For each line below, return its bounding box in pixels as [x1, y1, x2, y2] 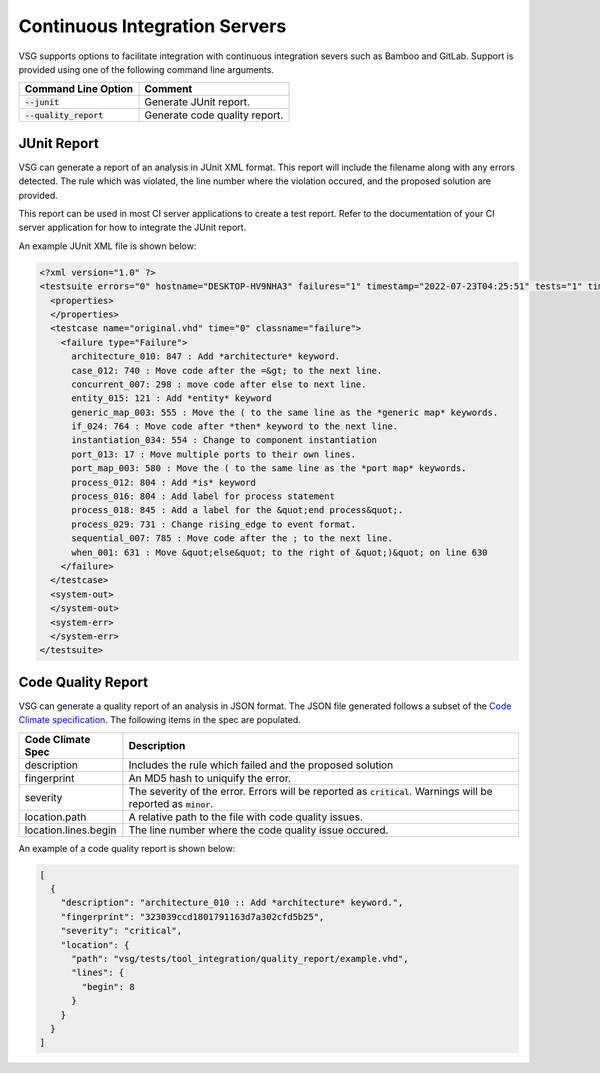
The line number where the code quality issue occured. [128, 823, 389, 837]
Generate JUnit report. [144, 95, 250, 109]
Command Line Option [24, 82, 134, 96]
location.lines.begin [24, 823, 117, 837]
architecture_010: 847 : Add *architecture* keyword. [71, 351, 341, 362]
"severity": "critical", [60, 925, 183, 937]
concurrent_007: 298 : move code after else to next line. [71, 378, 367, 390]
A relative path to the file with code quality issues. [128, 810, 364, 824]
